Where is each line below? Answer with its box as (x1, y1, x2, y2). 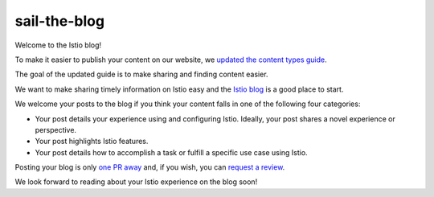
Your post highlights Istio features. (35, 137, 149, 146)
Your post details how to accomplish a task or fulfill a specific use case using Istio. (35, 147, 309, 157)
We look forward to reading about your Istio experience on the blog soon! (14, 177, 258, 187)
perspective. (35, 125, 76, 134)
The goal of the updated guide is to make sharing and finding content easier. (14, 69, 268, 80)
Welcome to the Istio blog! (14, 40, 102, 50)
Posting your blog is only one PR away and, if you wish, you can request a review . (14, 162, 285, 172)
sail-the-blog (14, 12, 104, 30)
